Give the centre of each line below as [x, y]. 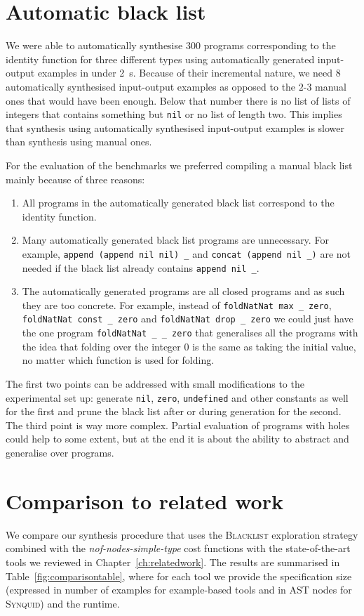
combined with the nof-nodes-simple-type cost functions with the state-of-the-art [178, 548]
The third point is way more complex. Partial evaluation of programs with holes [178, 425]
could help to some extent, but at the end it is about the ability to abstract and [177, 439]
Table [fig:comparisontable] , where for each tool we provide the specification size [179, 576]
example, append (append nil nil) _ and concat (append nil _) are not [187, 253]
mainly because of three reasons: [75, 179]
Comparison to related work [144, 500]
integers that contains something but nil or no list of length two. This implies [174, 114]
